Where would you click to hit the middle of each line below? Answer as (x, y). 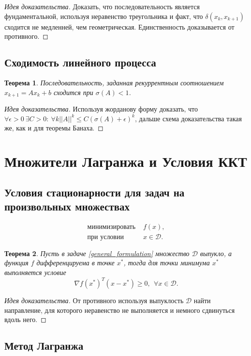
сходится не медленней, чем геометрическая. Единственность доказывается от (119, 26)
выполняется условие (35, 272)
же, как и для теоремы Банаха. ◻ (54, 128)
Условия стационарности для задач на (95, 192)
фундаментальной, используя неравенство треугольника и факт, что (104, 16)
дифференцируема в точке (75, 263)
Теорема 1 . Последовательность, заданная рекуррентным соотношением (114, 82)
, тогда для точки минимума (167, 263)
